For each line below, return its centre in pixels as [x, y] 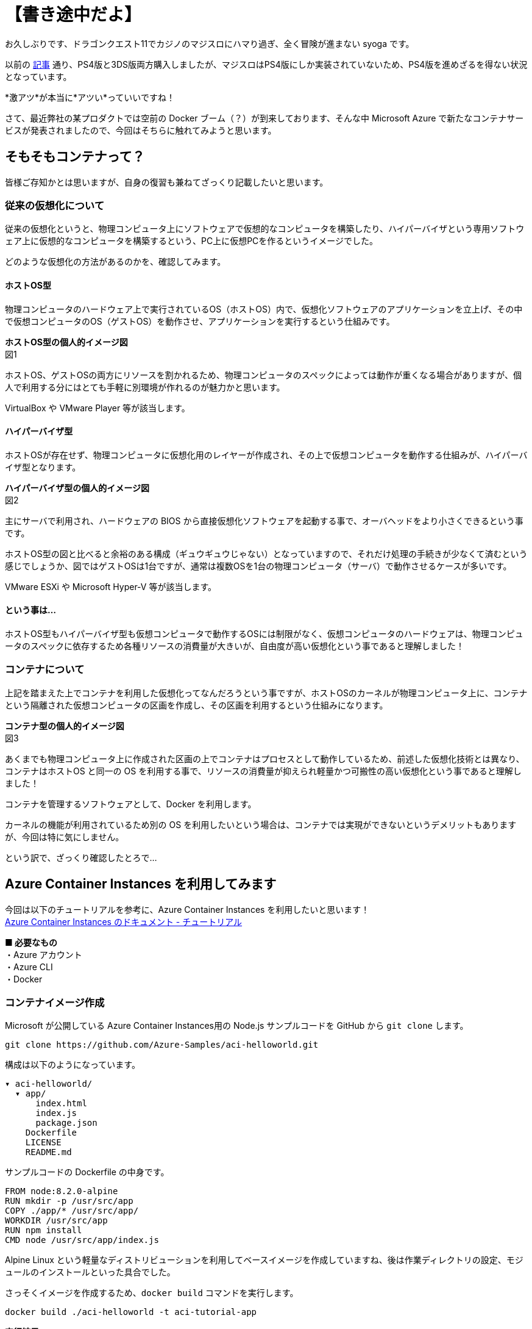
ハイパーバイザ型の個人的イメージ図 [77, 488]
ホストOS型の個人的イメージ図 [66, 342]
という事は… [31, 610]
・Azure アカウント [44, 954]
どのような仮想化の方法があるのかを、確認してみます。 [115, 262]
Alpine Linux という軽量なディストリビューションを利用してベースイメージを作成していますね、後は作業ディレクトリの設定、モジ [264, 1260]
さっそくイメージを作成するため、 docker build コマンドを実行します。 [152, 1293]
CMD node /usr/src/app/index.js [82, 1240]
